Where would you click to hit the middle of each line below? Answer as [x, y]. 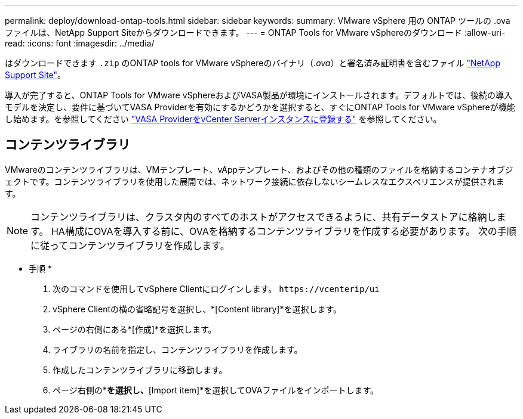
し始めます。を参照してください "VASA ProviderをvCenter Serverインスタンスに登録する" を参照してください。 [223, 119]
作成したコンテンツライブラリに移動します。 [140, 370]
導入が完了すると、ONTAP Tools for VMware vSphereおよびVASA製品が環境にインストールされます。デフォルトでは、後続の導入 [259, 95]
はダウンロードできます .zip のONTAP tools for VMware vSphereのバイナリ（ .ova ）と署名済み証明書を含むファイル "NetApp [253, 63]
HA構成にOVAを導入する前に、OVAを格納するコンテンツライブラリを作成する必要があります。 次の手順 [284, 231]
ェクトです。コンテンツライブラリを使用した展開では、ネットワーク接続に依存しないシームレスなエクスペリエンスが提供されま [255, 181]
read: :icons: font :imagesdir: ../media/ [80, 43]
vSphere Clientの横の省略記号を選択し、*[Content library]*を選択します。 [197, 309]
